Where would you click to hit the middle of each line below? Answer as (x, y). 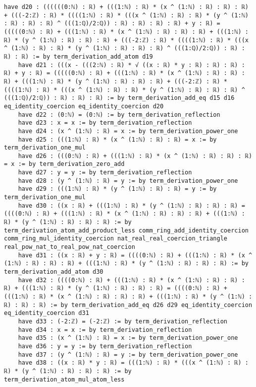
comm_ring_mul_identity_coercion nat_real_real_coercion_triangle (116, 239)
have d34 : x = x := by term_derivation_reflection (105, 330)
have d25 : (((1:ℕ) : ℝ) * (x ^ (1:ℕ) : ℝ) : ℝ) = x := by (117, 139)
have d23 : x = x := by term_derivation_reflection (105, 123)
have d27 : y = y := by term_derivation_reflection (105, 173)
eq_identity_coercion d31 (47, 313)
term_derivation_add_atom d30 (54, 272)
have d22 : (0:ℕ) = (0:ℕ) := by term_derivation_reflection (119, 115)
